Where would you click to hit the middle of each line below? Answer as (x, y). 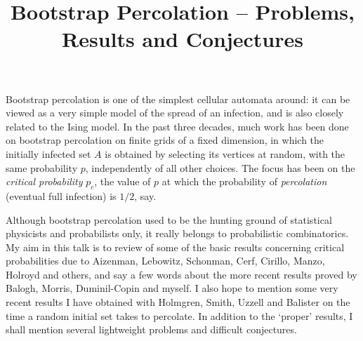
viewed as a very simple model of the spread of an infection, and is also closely (175, 113)
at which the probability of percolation (244, 181)
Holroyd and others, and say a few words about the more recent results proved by (181, 274)
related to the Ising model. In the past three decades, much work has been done (177, 126)
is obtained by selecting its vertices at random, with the (225, 153)
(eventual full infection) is (61, 195)
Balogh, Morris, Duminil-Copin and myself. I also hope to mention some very (172, 288)
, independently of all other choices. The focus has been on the (220, 167)
